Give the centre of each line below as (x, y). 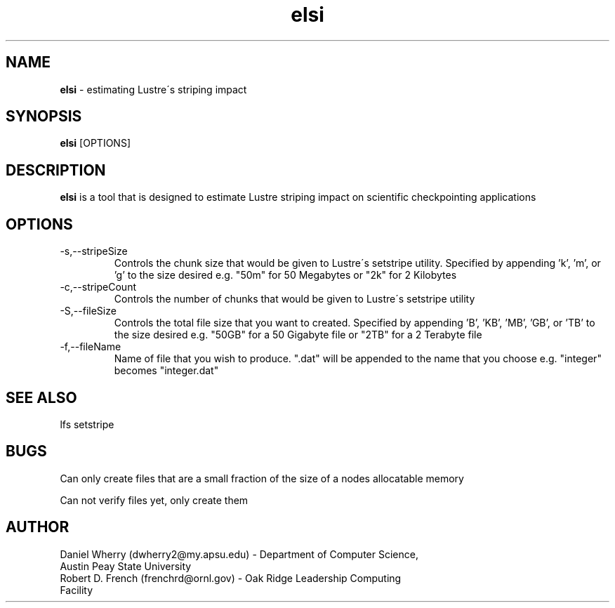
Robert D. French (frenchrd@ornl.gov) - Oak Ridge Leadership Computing (231, 578)
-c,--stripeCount (98, 287)
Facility (77, 590)
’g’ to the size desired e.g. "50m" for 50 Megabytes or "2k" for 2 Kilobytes (285, 275)
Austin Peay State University (126, 566)
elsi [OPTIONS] (95, 143)
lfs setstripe (87, 424)
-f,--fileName (91, 347)
